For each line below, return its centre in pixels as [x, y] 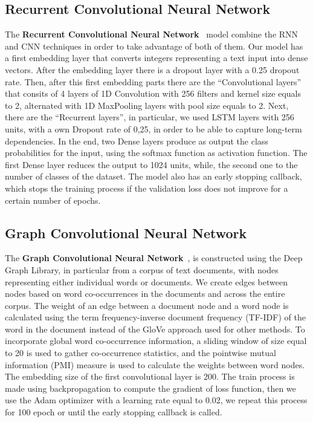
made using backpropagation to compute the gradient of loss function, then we [150, 388]
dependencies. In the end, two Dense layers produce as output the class [137, 141]
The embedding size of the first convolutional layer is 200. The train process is [150, 376]
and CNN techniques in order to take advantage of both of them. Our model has [154, 46]
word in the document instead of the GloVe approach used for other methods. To [155, 329]
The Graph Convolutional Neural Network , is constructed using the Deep [154, 258]
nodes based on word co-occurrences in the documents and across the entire [145, 294]
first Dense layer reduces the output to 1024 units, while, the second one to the [151, 164]
